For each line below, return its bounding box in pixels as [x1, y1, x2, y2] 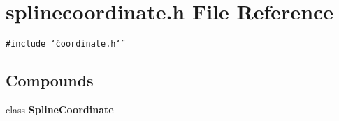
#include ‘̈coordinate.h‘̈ [6, 39, 121, 49]
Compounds [6, 70, 94, 91]
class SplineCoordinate [6, 102, 114, 116]
